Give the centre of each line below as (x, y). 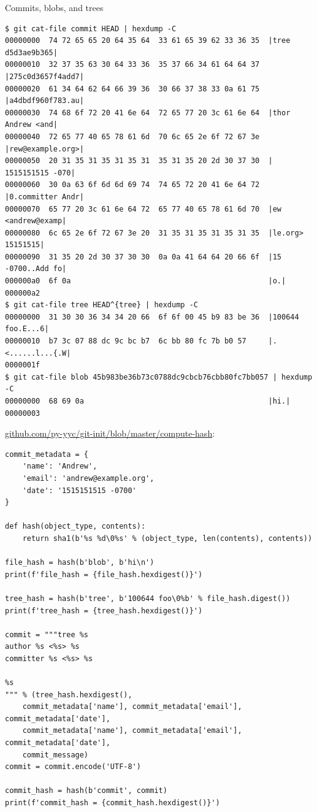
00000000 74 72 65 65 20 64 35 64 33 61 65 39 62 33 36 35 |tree (148, 41)
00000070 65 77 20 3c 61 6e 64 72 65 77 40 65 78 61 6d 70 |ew (143, 209)
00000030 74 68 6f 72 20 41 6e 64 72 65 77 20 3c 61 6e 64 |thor (148, 113)
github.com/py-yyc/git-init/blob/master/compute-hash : (110, 433)
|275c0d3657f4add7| (44, 76)
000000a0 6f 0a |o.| (146, 281)
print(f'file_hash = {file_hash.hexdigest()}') (104, 574)
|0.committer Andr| (44, 197)
